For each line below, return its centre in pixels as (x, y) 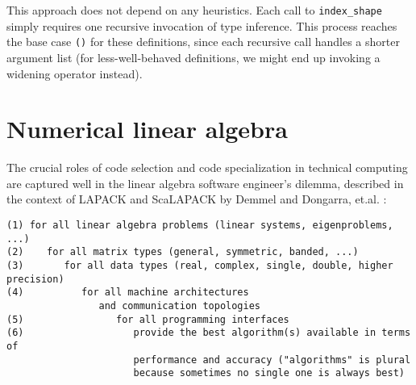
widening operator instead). (75, 73)
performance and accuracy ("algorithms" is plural (272, 360)
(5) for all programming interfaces (148, 319)
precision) (35, 279)
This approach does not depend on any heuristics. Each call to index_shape (194, 10)
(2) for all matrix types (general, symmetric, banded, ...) (183, 252)
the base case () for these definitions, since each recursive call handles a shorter (203, 42)
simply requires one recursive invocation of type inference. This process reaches (202, 25)
